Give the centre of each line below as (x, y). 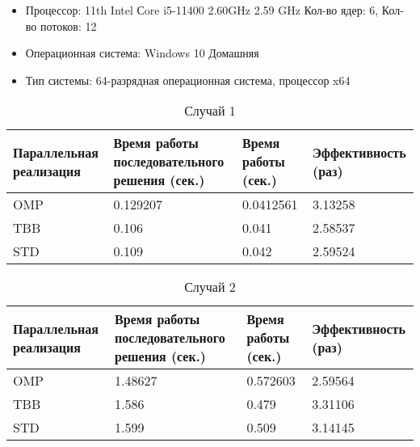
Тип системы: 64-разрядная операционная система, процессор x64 (188, 80)
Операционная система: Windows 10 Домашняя (142, 53)
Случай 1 (210, 111)
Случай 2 (210, 287)
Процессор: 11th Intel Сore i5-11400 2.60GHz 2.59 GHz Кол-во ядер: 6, (202, 10)
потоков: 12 (68, 25)
